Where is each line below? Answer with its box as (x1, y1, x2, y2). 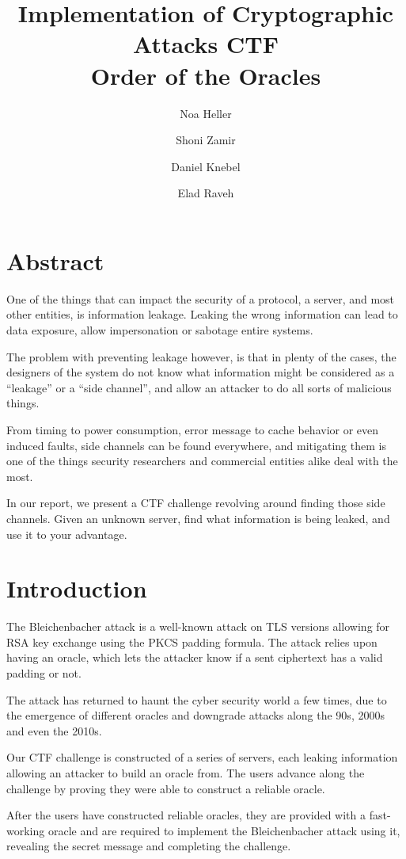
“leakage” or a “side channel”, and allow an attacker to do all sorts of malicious (6, 379, 392, 395)
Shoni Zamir (176, 132, 236, 148)
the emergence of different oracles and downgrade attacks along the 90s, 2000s (6, 707, 385, 723)
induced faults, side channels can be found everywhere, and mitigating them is (6, 437, 386, 453)
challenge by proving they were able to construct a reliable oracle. (6, 780, 325, 796)
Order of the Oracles (90, 59, 321, 91)
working (6, 822, 45, 838)
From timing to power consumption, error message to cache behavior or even (6, 421, 379, 437)
